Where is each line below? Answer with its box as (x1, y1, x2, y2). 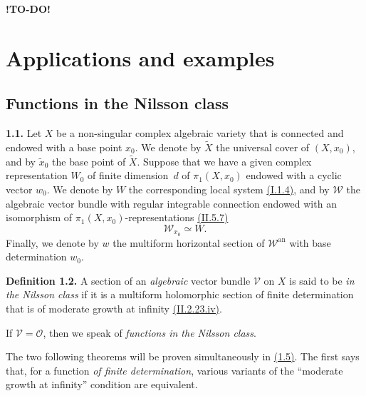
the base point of (52, 153, 126, 168)
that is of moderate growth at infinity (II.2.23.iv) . (6, 301, 222, 315)
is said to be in (289, 273, 355, 288)
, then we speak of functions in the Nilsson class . (43, 325, 256, 340)
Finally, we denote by (6, 235, 99, 250)
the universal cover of (216, 139, 310, 154)
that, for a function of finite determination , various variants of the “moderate (6, 362, 343, 377)
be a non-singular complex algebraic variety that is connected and (56, 126, 344, 141)
